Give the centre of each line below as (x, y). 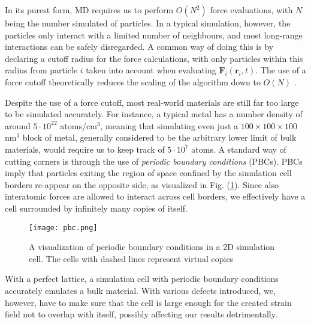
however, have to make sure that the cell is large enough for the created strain (148, 302)
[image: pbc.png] (63, 228)
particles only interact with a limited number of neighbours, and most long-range (154, 35)
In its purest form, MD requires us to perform (89, 10)
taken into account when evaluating (151, 70)
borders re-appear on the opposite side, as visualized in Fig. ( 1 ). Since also (142, 184)
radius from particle (41, 70)
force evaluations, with (251, 10)
